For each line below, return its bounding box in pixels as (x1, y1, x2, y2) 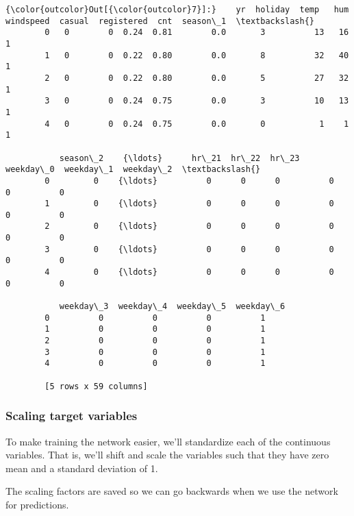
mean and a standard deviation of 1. (5, 460, 158, 475)
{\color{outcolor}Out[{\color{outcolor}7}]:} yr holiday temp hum (5, 5, 349, 14)
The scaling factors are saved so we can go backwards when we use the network (5, 484, 338, 498)
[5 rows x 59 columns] (45, 381, 148, 391)
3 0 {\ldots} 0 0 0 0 (45, 244, 334, 254)
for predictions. (5, 497, 69, 511)
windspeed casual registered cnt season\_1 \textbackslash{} (5, 16, 315, 26)
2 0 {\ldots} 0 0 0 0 (45, 221, 334, 232)
